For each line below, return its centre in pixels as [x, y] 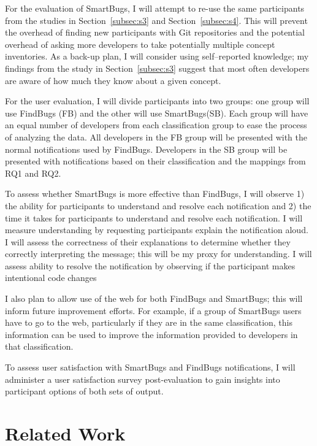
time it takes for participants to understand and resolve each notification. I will [154, 217]
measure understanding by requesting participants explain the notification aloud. [157, 230]
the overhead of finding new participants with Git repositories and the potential [155, 32]
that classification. [39, 346]
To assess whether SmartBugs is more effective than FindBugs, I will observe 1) [155, 194]
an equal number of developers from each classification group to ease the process [156, 125]
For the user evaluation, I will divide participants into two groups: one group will [157, 101]
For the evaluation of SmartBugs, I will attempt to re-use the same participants [155, 8]
